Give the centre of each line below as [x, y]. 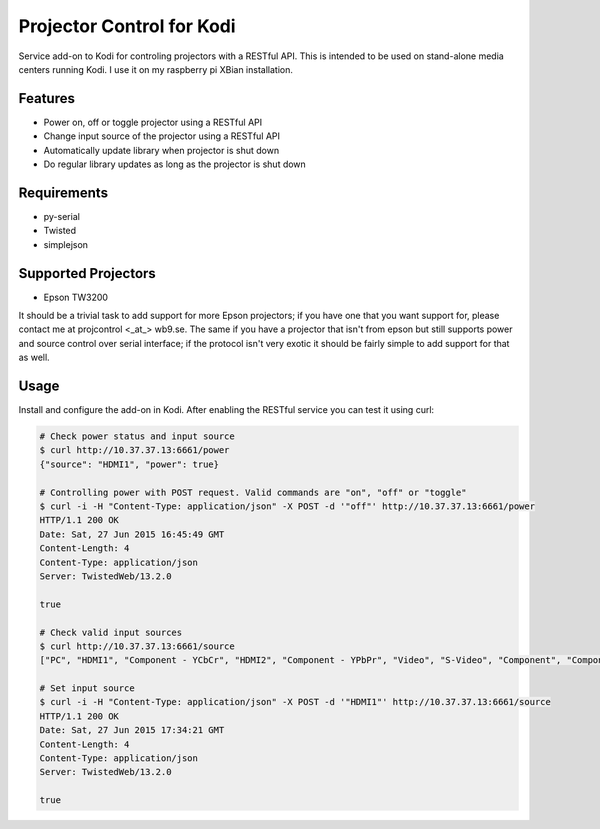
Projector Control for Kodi [127, 26]
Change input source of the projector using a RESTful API [161, 136]
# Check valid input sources [111, 632]
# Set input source [87, 688]
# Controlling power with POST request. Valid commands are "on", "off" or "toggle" [253, 492]
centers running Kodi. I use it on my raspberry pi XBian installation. [156, 69]
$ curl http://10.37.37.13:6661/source [137, 646]
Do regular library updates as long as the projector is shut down [175, 164]
